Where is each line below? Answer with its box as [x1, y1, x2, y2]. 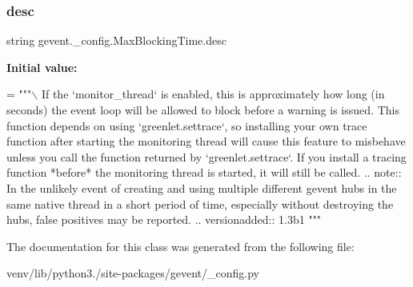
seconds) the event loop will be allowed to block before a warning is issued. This [6, 102, 399, 118]
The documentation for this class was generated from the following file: [6, 237, 355, 254]
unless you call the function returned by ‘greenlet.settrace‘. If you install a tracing [6, 148, 407, 165]
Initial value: [6, 58, 78, 75]
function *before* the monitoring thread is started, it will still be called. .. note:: [6, 164, 402, 181]
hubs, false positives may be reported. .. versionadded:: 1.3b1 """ [6, 211, 322, 228]
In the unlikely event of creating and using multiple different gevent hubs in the [6, 179, 397, 196]
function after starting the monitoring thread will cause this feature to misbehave [6, 133, 406, 149]
